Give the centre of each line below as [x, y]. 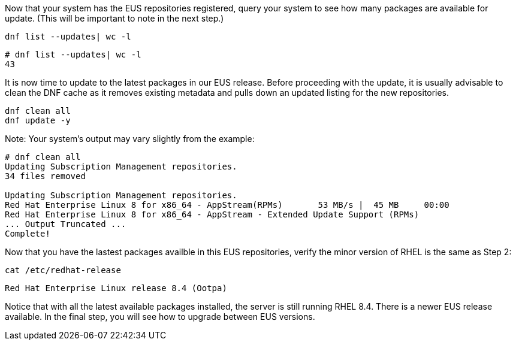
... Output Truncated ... [66, 224]
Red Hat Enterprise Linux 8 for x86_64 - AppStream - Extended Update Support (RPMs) [212, 214]
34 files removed [45, 176]
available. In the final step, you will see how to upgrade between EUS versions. [160, 317]
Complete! [28, 234]
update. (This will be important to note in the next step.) [114, 18]
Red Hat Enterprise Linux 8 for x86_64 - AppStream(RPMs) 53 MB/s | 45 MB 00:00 [227, 205]
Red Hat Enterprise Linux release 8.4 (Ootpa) [116, 288]
